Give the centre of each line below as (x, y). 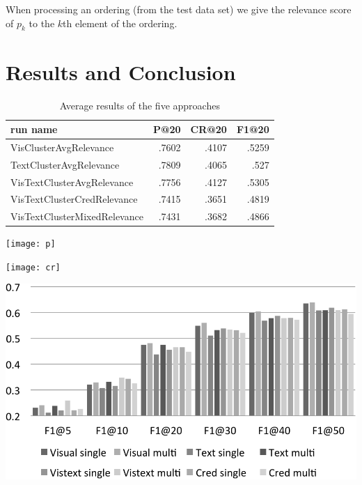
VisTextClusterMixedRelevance (77, 216)
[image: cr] (33, 268)
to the (42, 23)
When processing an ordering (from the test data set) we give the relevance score (179, 9)
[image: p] (31, 244)
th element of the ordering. (120, 23)
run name (34, 129)
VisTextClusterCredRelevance (74, 199)
